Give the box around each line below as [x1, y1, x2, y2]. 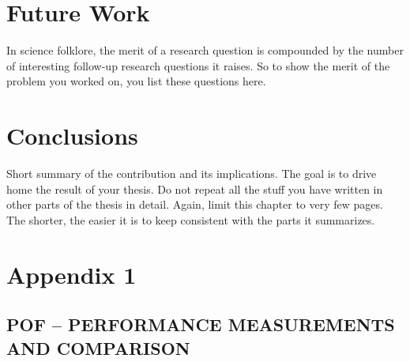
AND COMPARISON [6, 335, 190, 360]
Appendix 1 [6, 258, 137, 290]
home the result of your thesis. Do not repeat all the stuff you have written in [6, 180, 383, 197]
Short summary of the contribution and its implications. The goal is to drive [6, 165, 377, 182]
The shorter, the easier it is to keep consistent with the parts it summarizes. [6, 211, 375, 228]
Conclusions [6, 119, 138, 152]
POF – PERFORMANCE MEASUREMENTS [6, 312, 395, 337]
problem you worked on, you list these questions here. [6, 73, 266, 89]
